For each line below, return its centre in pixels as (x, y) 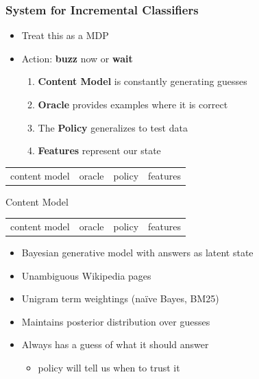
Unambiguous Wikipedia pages (86, 275)
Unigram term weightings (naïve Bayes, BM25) (120, 298)
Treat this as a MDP (65, 35)
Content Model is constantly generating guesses (143, 81)
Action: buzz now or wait (77, 58)
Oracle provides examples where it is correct (133, 104)
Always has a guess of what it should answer (115, 344)
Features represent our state (99, 150)
